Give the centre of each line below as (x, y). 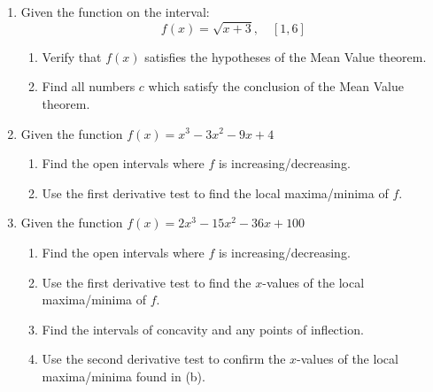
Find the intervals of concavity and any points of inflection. (203, 329)
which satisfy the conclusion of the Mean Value (276, 86)
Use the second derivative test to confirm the (164, 359)
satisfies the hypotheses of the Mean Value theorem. (286, 56)
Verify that (72, 56)
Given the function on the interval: (115, 12)
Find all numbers (89, 86)
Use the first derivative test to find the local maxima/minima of (215, 192)
